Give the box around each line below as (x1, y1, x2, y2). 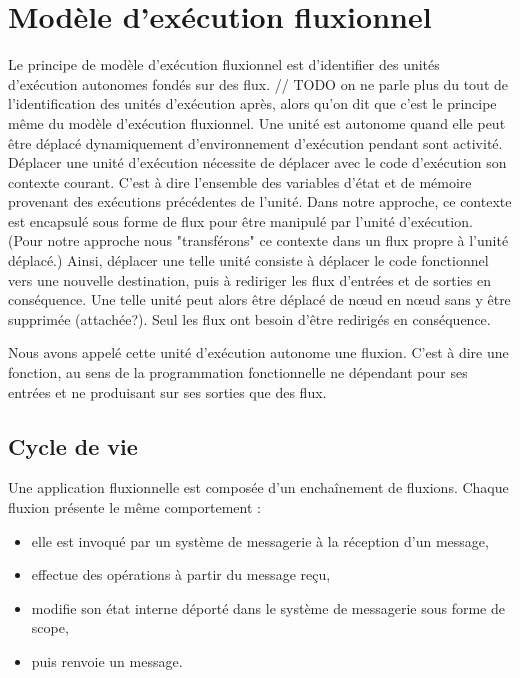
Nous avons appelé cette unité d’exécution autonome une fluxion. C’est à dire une (8, 342, 509, 363)
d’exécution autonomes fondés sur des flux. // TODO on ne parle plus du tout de (8, 73, 509, 94)
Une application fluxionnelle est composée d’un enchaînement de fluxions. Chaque (8, 477, 509, 498)
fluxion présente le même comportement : (8, 497, 261, 518)
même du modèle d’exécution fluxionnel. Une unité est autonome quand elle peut (8, 112, 506, 133)
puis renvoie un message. (31, 650, 183, 671)
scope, (31, 617, 69, 638)
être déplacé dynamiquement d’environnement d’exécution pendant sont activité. (8, 132, 503, 153)
